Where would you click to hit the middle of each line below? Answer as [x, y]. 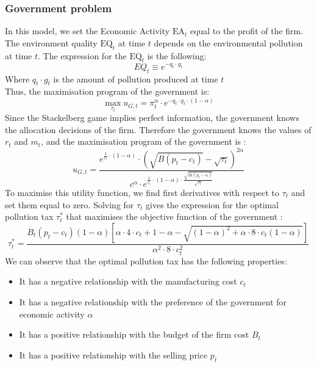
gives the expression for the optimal [212, 204]
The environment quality [51, 42]
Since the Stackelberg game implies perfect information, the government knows [152, 118]
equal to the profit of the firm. [247, 31]
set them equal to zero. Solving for [69, 204]
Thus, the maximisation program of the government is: [107, 91]
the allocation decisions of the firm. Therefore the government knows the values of [158, 129]
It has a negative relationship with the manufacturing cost [128, 281]
